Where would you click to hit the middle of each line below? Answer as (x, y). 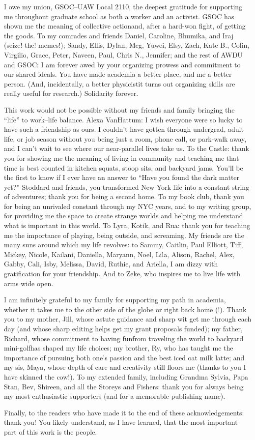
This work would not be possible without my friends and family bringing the (119, 109)
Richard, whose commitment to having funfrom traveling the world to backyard (124, 338)
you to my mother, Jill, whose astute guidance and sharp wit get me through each (128, 319)
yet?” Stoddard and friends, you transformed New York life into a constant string (127, 187)
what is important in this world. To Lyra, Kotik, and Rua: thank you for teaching (127, 225)
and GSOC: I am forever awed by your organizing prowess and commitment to (122, 64)
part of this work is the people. (51, 431)
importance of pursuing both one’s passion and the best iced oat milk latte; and (124, 357)
